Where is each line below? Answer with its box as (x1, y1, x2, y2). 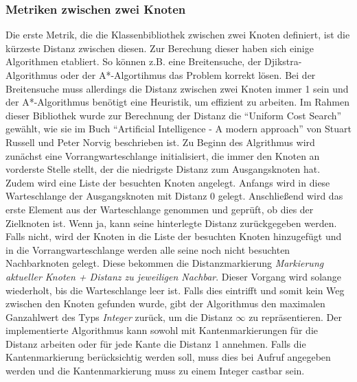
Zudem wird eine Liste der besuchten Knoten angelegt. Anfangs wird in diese (5, 175, 330, 189)
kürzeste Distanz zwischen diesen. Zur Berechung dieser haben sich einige (5, 40, 314, 55)
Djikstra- (264, 54, 302, 69)
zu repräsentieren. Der (249, 309, 342, 324)
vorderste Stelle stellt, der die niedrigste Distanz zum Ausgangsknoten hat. (5, 162, 321, 176)
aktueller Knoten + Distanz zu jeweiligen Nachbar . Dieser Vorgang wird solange (5, 269, 342, 283)
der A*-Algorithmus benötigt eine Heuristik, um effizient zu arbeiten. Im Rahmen (5, 95, 349, 109)
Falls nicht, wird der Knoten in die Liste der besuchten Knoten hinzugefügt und (5, 229, 342, 243)
